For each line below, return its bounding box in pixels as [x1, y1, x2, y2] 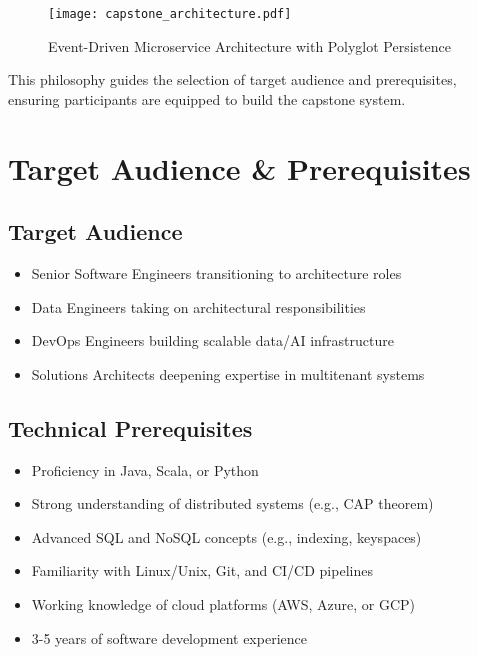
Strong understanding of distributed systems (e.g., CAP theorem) [31, 493, 434, 514]
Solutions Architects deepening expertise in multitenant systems [31, 363, 425, 384]
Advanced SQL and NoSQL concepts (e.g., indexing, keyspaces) [31, 526, 422, 547]
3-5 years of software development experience [31, 627, 307, 648]
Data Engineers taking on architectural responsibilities [31, 296, 366, 317]
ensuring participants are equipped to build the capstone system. [8, 88, 406, 109]
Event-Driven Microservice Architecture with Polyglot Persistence [48, 35, 451, 56]
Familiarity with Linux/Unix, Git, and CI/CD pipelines [31, 560, 373, 581]
